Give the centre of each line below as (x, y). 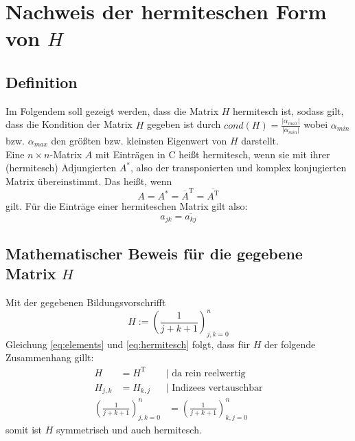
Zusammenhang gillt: (50, 357)
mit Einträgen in (130, 154)
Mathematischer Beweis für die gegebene (154, 253)
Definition (42, 82)
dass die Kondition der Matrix (69, 124)
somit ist (24, 430)
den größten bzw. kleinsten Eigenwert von (139, 140)
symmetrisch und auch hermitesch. (129, 430)
